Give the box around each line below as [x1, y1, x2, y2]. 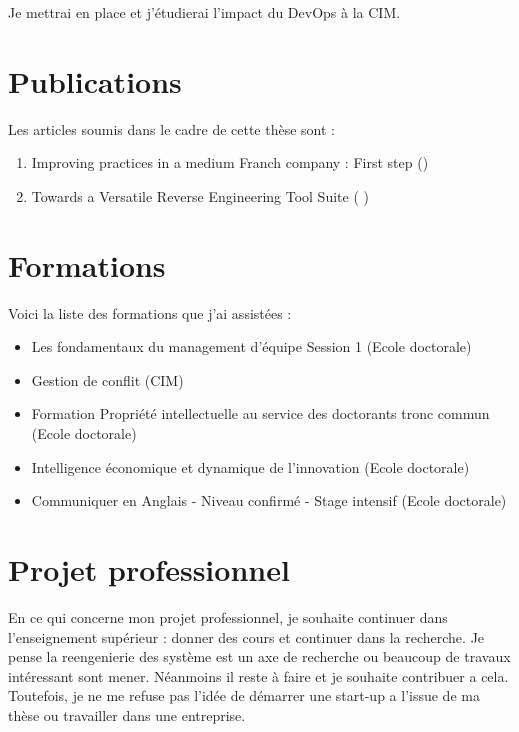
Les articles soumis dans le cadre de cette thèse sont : [8, 118, 335, 139]
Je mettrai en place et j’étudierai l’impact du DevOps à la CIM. [8, 2, 401, 22]
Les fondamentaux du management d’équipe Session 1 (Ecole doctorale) [31, 336, 472, 357]
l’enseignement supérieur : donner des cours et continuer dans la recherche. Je [8, 626, 485, 647]
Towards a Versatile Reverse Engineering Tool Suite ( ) [31, 185, 369, 206]
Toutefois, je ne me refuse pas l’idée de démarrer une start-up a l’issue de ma [8, 685, 480, 706]
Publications [8, 60, 182, 101]
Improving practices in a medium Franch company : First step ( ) [31, 152, 429, 173]
